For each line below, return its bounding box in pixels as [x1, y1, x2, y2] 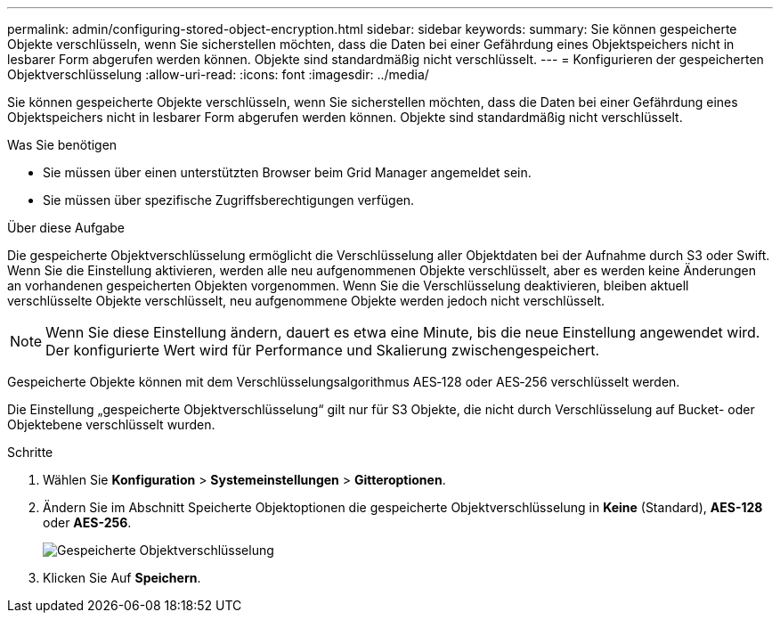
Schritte [7, 445, 53, 460]
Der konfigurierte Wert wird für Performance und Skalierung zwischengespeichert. [45, 341, 600, 359]
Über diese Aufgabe [7, 220, 125, 235]
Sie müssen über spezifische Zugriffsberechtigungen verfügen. [43, 192, 415, 208]
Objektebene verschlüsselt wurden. [7, 417, 215, 432]
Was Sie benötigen [7, 137, 118, 152]
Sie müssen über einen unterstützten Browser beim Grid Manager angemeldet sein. [43, 165, 532, 180]
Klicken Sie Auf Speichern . [43, 570, 201, 585]
